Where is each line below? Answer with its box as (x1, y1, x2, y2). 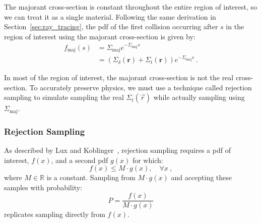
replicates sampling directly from (4, 209, 105, 219)
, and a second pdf (51, 154, 108, 165)
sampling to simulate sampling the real (4, 92, 124, 102)
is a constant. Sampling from (46, 172, 136, 183)
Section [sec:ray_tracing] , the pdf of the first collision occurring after (4, 21, 218, 32)
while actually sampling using (153, 92, 245, 102)
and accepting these (171, 172, 232, 183)
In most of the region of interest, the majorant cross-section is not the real (4, 72, 234, 83)
